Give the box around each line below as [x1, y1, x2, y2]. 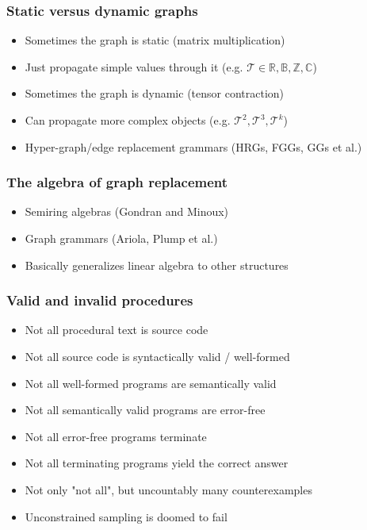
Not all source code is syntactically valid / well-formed [25, 348, 290, 364]
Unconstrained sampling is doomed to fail [25, 508, 227, 524]
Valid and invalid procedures [6, 290, 193, 310]
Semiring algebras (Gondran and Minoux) [25, 203, 229, 220]
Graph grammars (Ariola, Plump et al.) [25, 230, 218, 246]
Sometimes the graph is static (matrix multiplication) [25, 32, 285, 48]
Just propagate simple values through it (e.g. [25, 58, 243, 75]
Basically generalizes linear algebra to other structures [25, 256, 289, 273]
